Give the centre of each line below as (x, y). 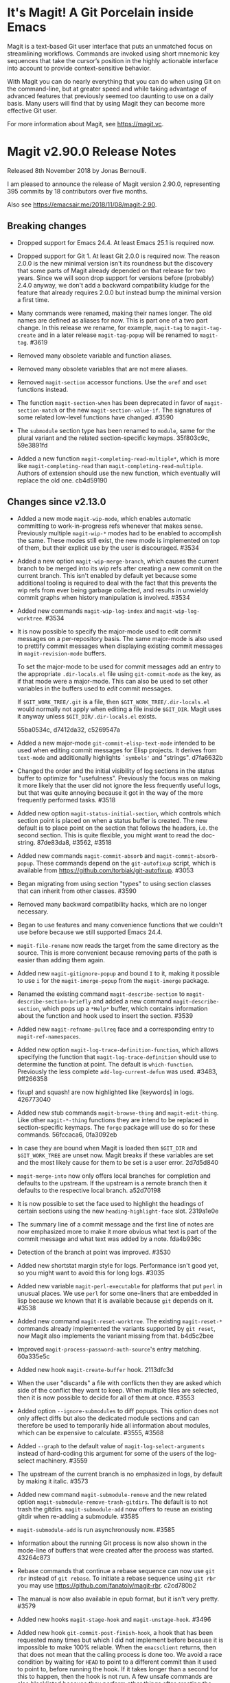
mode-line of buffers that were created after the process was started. (115, 1550)
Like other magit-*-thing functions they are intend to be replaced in (113, 1119)
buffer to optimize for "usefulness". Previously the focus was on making (119, 778)
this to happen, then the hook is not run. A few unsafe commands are (115, 1676)
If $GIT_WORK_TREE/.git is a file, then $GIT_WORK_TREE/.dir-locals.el (114, 701)
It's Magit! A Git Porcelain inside (101, 13)
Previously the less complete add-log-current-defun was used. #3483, (117, 1071)
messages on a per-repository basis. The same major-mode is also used (119, 638)
